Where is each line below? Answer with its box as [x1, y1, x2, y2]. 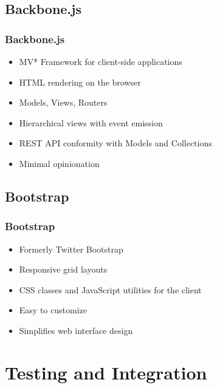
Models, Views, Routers [19, 96, 108, 109]
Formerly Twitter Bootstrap [19, 242, 123, 255]
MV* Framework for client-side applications [19, 55, 182, 67]
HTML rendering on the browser [19, 75, 141, 88]
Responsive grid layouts [19, 263, 108, 276]
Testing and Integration [5, 359, 207, 384]
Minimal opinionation [19, 157, 100, 169]
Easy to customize [19, 304, 87, 316]
